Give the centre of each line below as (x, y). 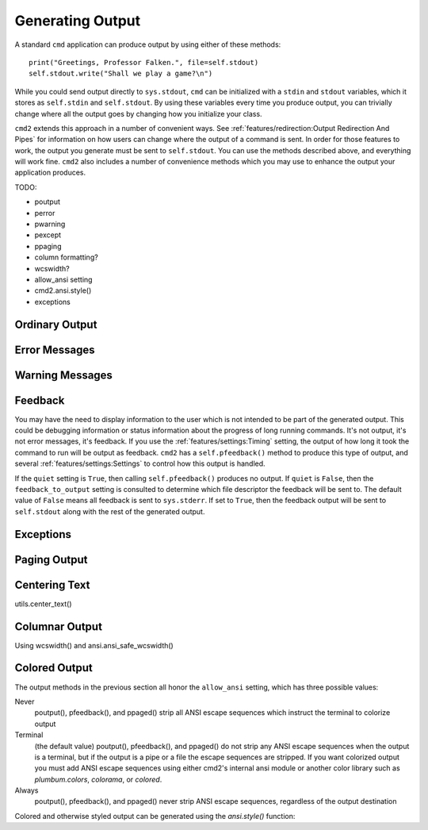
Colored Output (53, 668)
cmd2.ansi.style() (63, 290)
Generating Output (78, 21)
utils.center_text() (43, 604)
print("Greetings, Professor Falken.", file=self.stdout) (144, 62)
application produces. (50, 173)
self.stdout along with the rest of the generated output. (110, 511)
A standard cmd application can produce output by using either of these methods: (148, 44)
